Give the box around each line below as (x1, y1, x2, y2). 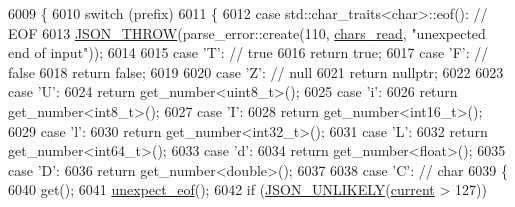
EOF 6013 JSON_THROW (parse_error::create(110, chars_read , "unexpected (8, 22, 486, 43)
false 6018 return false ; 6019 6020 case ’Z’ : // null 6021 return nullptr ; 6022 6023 (8, 61, 504, 82)
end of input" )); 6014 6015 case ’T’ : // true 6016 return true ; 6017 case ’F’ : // (8, 42, 489, 63)
